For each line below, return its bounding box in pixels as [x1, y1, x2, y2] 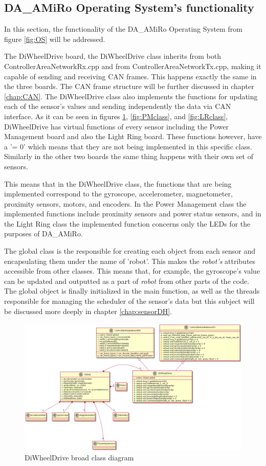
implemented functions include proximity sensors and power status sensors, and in [4, 208, 261, 219]
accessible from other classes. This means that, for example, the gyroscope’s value [4, 265, 260, 276]
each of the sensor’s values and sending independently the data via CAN [4, 101, 231, 112]
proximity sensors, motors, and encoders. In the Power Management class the [4, 198, 247, 209]
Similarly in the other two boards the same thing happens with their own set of [4, 151, 253, 162]
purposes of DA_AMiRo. [4, 228, 83, 239]
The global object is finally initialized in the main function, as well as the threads [4, 285, 260, 296]
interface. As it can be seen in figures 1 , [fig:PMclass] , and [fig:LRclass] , [4, 110, 228, 121]
